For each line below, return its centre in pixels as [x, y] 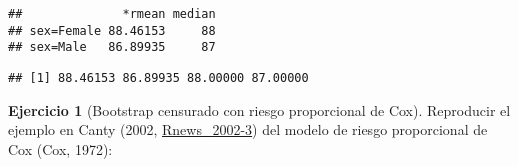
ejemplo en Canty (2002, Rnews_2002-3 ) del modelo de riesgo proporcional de [248, 129]
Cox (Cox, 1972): [60, 148]
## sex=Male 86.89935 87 [112, 47]
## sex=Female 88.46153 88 [112, 30]
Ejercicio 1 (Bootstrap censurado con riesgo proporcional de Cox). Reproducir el [259, 109]
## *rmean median [112, 14]
